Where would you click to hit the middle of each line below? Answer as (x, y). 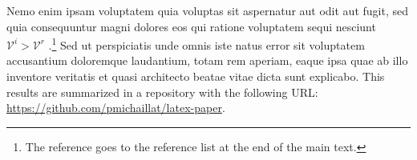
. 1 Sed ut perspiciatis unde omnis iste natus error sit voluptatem (206, 44)
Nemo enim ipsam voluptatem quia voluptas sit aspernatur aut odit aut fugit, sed (207, 10)
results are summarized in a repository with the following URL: (162, 92)
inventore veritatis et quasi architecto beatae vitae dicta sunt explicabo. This (196, 76)
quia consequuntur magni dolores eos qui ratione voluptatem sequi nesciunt (191, 26)
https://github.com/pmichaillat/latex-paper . (116, 108)
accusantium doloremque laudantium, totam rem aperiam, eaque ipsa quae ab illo (207, 60)
